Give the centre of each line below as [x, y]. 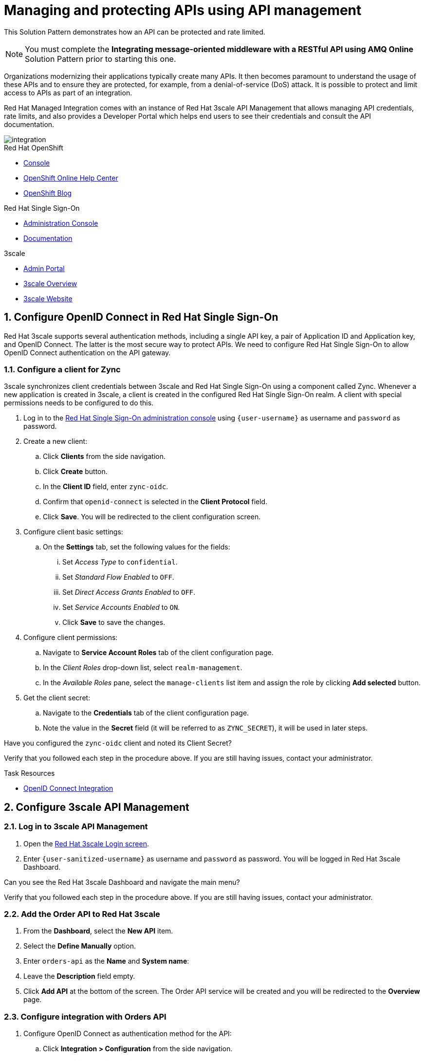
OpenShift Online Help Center [71, 178]
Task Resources [29, 773]
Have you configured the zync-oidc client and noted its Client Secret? [118, 743]
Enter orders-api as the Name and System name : [106, 961]
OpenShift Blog [48, 193]
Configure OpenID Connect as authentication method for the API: [128, 1034]
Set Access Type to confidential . [120, 562]
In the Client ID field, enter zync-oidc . [106, 487]
